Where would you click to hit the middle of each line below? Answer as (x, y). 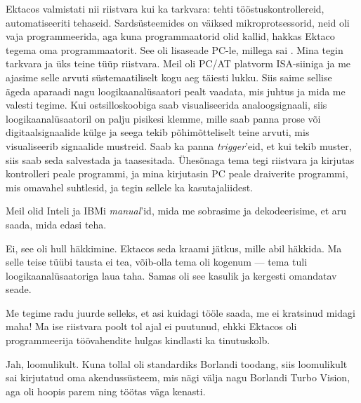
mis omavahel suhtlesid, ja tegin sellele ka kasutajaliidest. (130, 187)
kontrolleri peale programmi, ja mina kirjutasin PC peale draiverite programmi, (177, 173)
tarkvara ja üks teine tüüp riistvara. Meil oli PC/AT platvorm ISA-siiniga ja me (178, 63)
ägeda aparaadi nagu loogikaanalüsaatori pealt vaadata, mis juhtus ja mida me (176, 91)
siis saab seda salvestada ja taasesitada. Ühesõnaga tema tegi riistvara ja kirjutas (180, 159)
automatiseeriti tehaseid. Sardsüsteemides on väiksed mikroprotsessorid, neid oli (178, 22)
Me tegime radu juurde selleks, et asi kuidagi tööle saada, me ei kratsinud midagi (180, 312)
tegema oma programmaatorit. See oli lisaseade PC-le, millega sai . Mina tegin (175, 49)
